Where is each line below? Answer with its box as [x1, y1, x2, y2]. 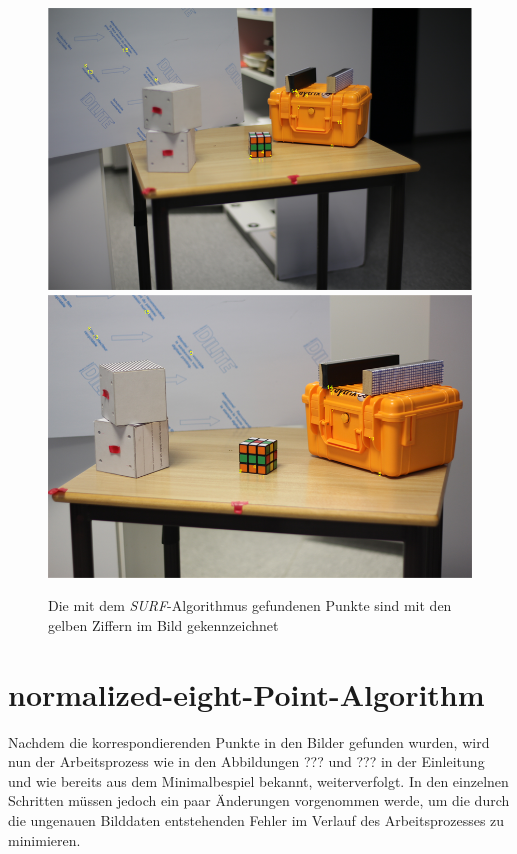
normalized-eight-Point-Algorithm [8, 673, 485, 714]
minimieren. [8, 829, 81, 850]
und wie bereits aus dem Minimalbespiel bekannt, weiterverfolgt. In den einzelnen [8, 770, 509, 791]
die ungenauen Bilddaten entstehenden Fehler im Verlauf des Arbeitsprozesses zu [8, 810, 505, 831]
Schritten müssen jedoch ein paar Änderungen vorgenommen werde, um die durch [8, 790, 510, 811]
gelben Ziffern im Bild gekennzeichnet [48, 614, 279, 635]
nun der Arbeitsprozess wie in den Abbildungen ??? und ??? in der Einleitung [8, 751, 485, 772]
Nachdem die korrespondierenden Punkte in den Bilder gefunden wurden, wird [8, 731, 490, 752]
